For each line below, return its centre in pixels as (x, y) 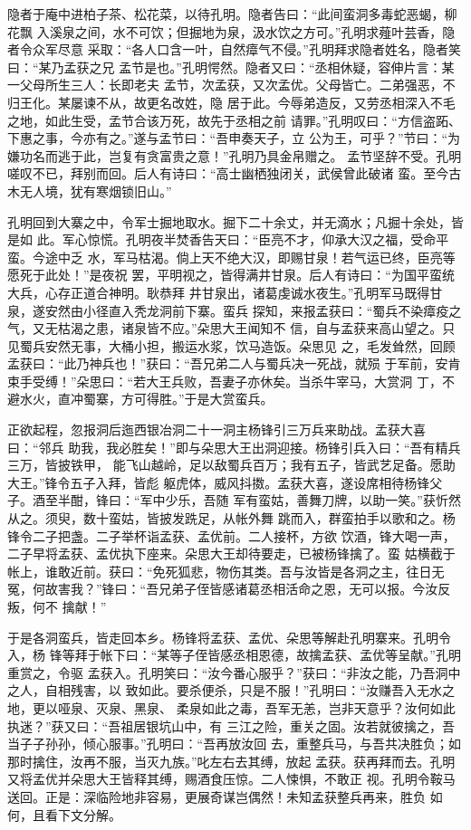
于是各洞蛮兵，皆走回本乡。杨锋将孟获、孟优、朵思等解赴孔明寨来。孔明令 (229, 637)
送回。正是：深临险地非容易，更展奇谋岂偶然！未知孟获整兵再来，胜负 (216, 796)
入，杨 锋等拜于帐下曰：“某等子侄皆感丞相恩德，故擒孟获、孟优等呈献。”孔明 (234, 655)
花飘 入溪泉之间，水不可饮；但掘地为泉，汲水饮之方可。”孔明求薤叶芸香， (225, 31)
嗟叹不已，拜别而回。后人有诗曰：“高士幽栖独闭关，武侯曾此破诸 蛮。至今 (228, 173)
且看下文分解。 (77, 814)
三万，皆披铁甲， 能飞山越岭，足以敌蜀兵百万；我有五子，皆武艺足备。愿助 (231, 465)
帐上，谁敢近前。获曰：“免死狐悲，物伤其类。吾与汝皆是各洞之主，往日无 (226, 571)
